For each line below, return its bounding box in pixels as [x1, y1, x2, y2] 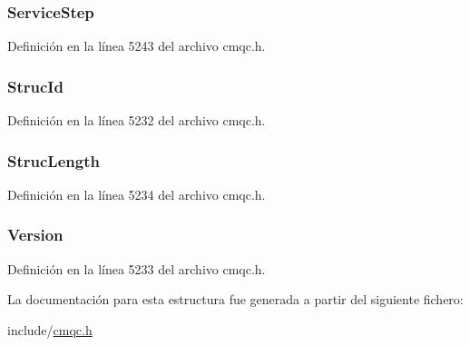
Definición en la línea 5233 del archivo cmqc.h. [7, 259, 266, 278]
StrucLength [7, 149, 100, 172]
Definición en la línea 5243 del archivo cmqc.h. [7, 36, 266, 55]
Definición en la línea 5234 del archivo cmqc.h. [7, 184, 266, 203]
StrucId [7, 74, 64, 97]
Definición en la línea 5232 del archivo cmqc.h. [7, 111, 266, 130]
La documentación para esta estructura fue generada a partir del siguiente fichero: [7, 290, 464, 309]
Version [7, 223, 64, 246]
